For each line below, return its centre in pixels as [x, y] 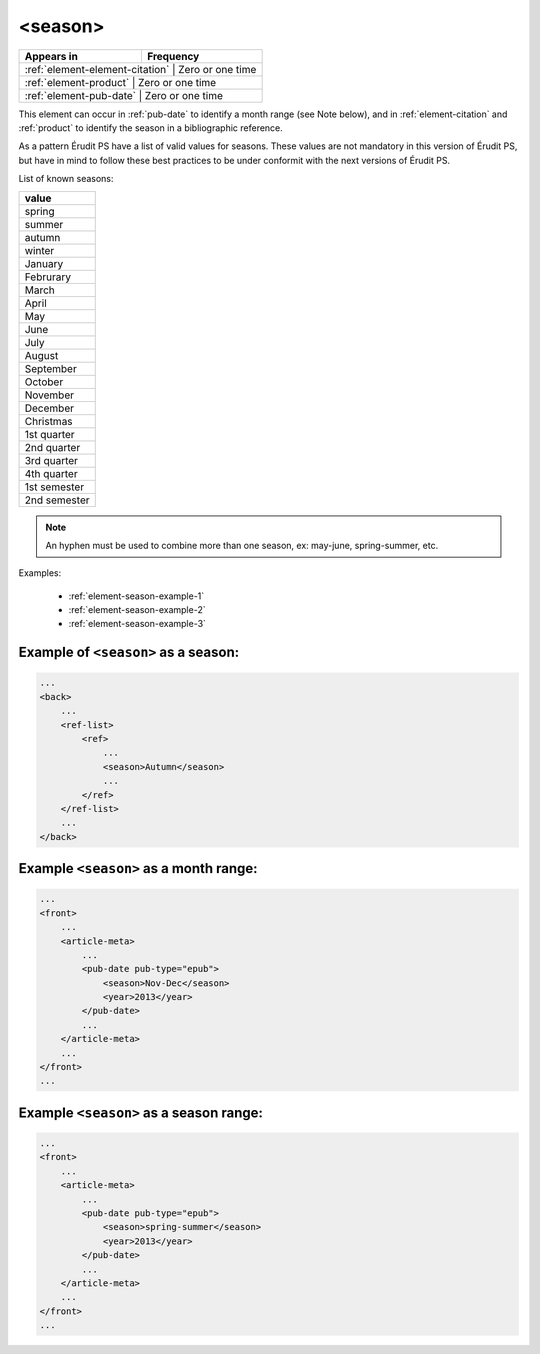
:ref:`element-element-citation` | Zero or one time [140, 69]
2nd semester [57, 500]
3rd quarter [51, 460]
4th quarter [51, 473]
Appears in [51, 56]
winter [39, 250]
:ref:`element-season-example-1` [136, 596]
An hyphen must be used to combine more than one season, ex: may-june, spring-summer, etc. [242, 545]
